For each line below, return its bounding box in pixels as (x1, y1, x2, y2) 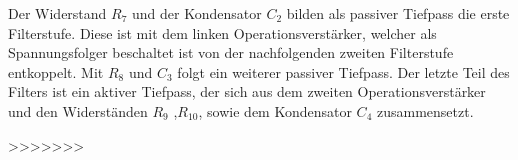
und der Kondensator (132, 3, 262, 23)
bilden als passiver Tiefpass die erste (286, 3, 510, 23)
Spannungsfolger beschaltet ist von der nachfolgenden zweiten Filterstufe (8, 42, 454, 63)
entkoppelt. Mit (8, 61, 104, 82)
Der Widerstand (8, 3, 107, 23)
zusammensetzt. (376, 100, 474, 121)
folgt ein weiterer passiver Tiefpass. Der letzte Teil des (177, 61, 510, 82)
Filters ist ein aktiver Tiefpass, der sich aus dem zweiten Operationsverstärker (8, 81, 486, 102)
